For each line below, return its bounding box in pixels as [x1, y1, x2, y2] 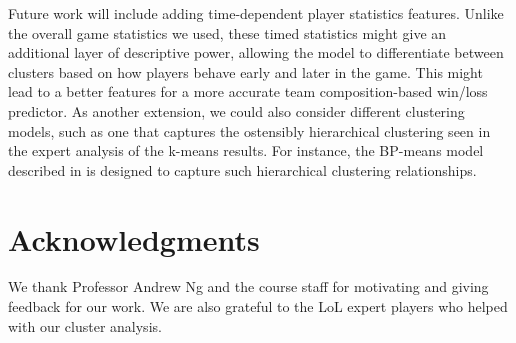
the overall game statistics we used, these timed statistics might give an [8, 22, 447, 43]
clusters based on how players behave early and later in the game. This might [8, 61, 483, 82]
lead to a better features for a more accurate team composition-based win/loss [8, 81, 488, 102]
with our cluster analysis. [8, 315, 162, 336]
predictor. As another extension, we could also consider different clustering [8, 100, 465, 121]
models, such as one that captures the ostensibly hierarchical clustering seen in [8, 120, 491, 141]
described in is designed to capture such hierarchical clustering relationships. [8, 159, 477, 180]
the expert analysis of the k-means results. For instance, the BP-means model [8, 140, 484, 161]
